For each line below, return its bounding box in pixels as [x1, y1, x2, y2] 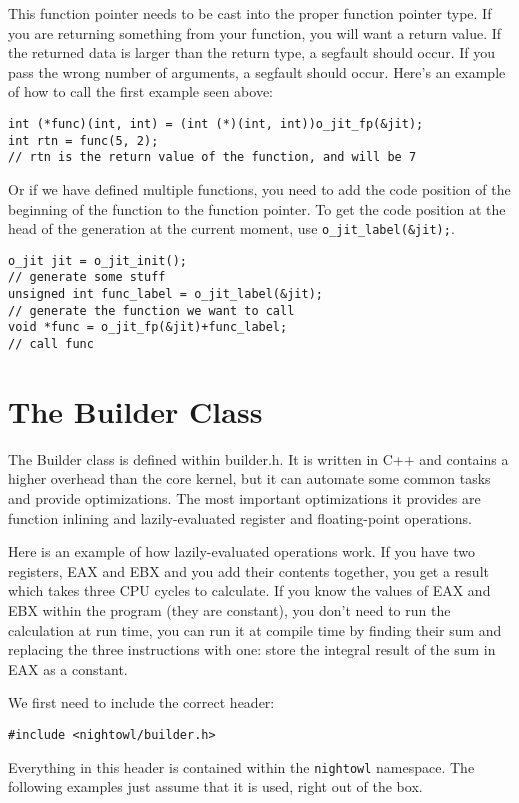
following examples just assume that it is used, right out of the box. [8, 776, 423, 797]
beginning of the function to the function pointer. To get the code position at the [8, 198, 506, 219]
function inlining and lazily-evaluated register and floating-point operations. [8, 507, 472, 528]
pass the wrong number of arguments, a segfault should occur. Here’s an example [8, 61, 506, 82]
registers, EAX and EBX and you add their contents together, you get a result [8, 560, 489, 581]
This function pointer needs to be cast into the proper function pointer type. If [8, 3, 492, 23]
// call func [8, 337, 94, 352]
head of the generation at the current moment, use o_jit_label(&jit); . [8, 218, 455, 239]
